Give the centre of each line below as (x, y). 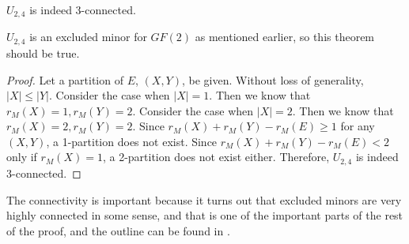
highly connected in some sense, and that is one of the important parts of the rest (205, 215)
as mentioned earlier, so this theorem (285, 37)
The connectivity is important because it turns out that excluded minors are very (204, 199)
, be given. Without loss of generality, (273, 79)
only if (22, 157)
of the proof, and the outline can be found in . (118, 230)
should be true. (43, 53)
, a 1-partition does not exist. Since (132, 141)
